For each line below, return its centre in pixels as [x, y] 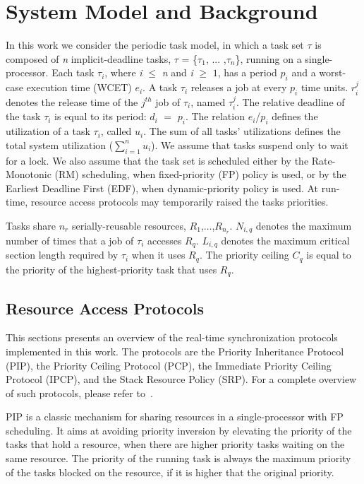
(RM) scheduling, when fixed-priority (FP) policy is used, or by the [200, 174]
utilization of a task [48, 131]
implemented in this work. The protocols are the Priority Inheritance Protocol [175, 351]
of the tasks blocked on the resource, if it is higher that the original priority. [170, 472]
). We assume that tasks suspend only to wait [250, 144]
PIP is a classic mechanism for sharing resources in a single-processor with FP [175, 417]
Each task [73, 72]
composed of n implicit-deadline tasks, [89, 58]
